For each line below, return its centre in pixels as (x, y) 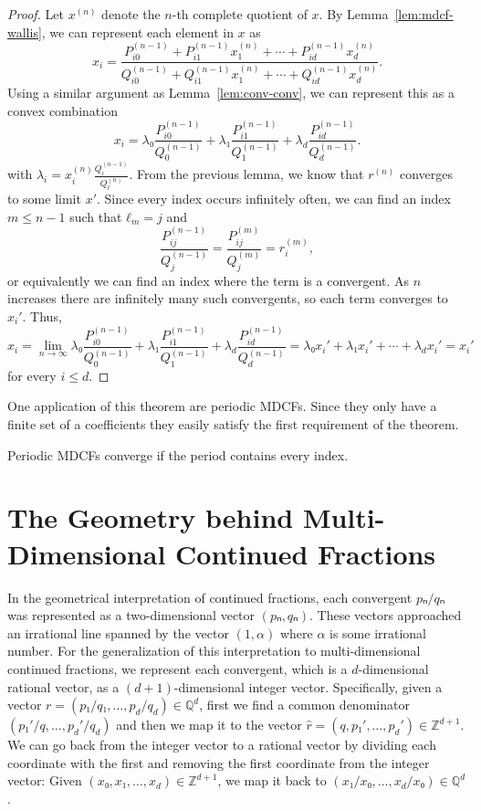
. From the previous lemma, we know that (246, 174)
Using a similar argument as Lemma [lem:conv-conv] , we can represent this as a (231, 92)
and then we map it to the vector (209, 725)
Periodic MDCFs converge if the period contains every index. (178, 454)
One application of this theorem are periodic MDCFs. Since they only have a (222, 406)
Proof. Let (36, 14)
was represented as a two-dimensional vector (131, 615)
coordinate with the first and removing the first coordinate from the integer (219, 762)
